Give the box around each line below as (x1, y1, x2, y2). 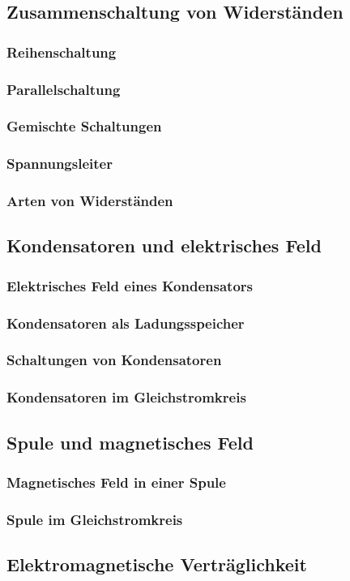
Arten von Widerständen (6, 191, 173, 211)
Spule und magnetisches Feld (6, 429, 254, 454)
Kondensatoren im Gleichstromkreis (6, 387, 246, 407)
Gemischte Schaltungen (6, 116, 162, 136)
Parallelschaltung (6, 79, 121, 99)
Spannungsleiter (6, 153, 113, 174)
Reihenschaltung (6, 41, 117, 62)
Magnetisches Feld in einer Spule (6, 471, 226, 492)
